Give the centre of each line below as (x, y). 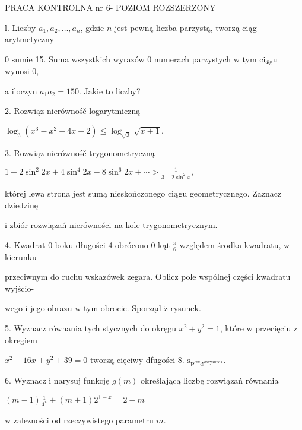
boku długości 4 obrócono (101, 244)
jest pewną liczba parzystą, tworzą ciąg (186, 27)
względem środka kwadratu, (230, 244)
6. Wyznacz (26, 380)
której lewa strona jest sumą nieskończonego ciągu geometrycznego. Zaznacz (143, 193)
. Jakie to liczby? (109, 91)
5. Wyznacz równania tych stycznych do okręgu (91, 328)
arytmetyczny (29, 39)
